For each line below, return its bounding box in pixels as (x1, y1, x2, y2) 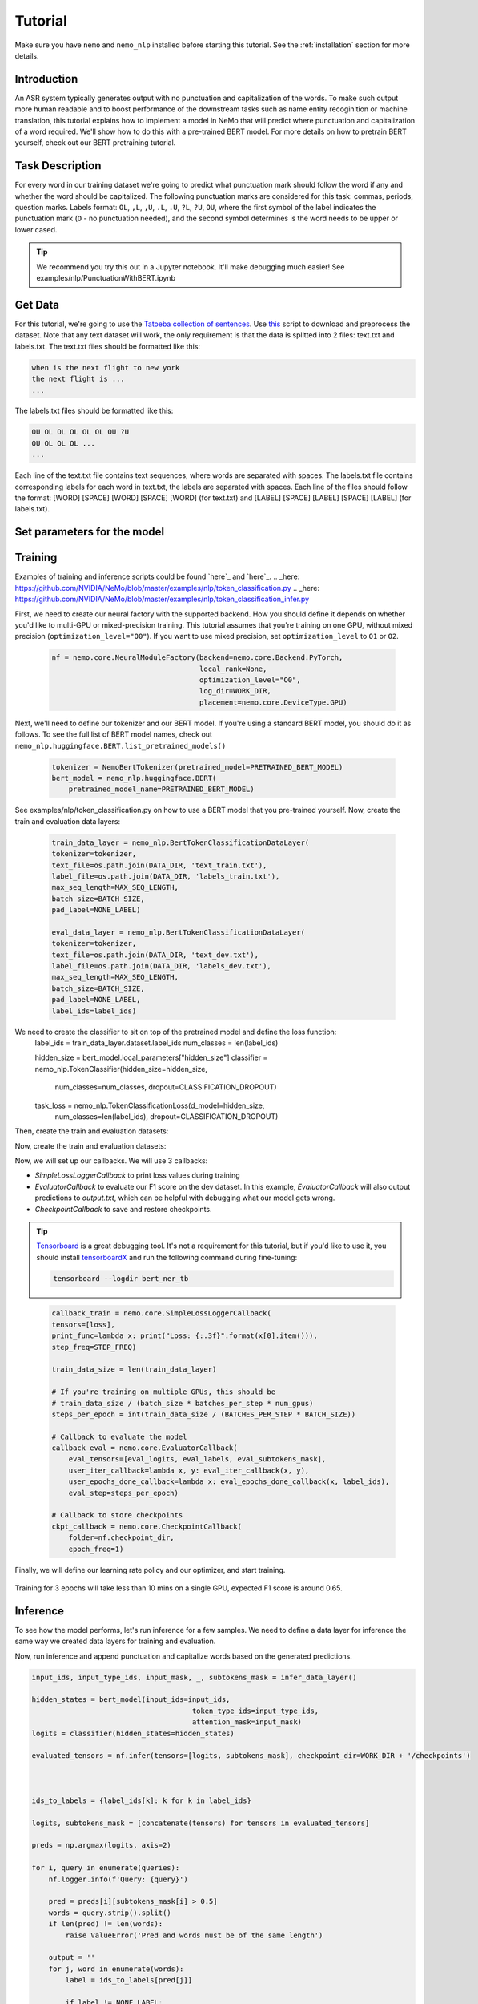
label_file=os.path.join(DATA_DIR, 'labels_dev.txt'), (51, 962, 271, 971)
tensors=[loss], (51, 1319, 116, 1329)
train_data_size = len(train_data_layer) (51, 1365, 217, 1374)
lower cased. (14, 224, 58, 234)
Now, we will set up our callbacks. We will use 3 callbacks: (14, 1156, 208, 1166)
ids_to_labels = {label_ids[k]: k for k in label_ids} (31, 1796, 251, 1805)
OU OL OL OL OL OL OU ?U (31, 427, 130, 437)
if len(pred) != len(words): (48, 1920, 163, 1929)
